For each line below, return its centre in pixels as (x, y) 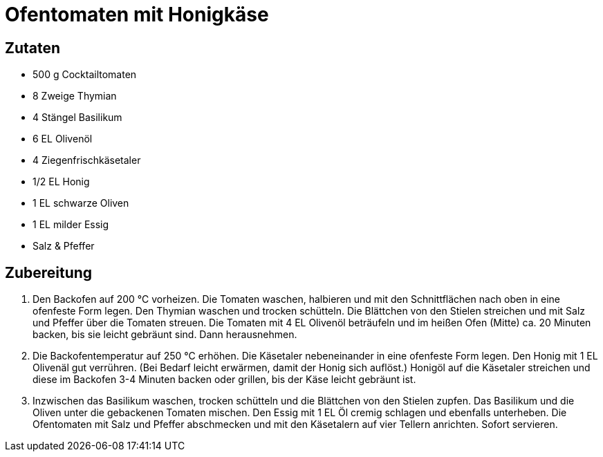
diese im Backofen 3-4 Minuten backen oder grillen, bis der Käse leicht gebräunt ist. (224, 380)
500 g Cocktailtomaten (85, 75)
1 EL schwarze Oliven (81, 203)
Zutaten (33, 48)
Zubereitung (49, 272)
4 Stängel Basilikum (77, 118)
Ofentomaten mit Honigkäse (137, 15)
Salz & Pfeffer (64, 246)
